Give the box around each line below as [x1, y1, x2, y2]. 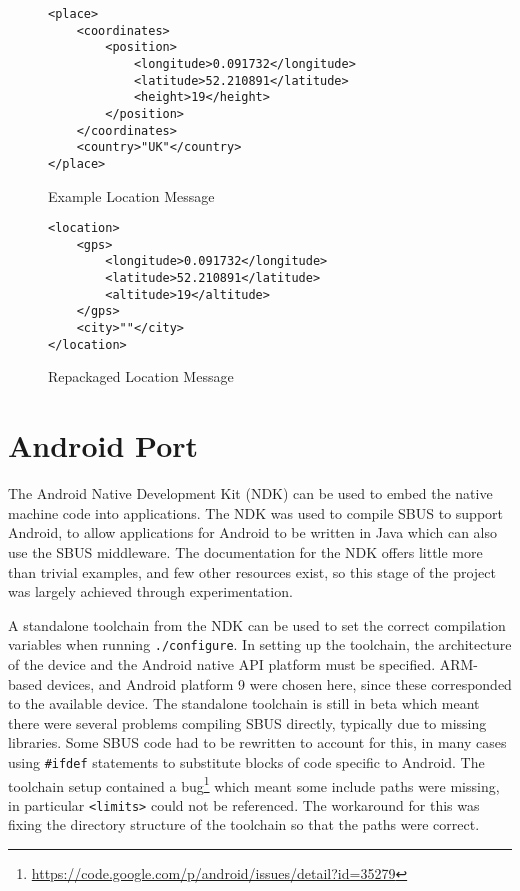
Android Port [8, 425, 199, 466]
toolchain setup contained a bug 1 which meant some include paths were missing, [8, 772, 500, 796]
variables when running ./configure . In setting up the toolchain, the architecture [8, 634, 512, 655]
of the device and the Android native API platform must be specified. [8, 653, 436, 674]
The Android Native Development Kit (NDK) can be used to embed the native [8, 483, 493, 504]
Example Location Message [48, 185, 215, 206]
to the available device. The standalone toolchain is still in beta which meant [8, 693, 480, 714]
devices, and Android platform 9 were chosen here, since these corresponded [46, 673, 512, 694]
